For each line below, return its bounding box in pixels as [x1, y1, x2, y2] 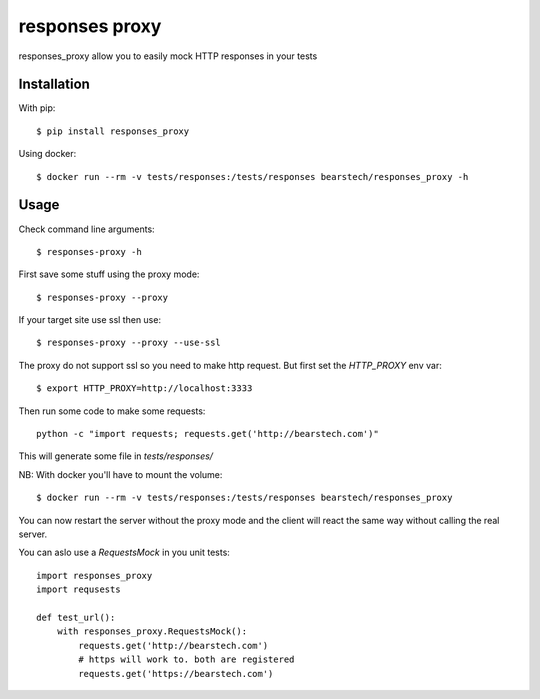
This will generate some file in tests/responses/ [18, 450, 214, 462]
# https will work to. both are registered [78, 654, 295, 665]
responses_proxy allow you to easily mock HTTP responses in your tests [18, 50, 318, 62]
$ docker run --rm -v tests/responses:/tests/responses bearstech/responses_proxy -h [36, 171, 469, 182]
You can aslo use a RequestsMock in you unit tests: [18, 546, 230, 559]
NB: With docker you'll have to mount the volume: [18, 468, 223, 480]
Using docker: [18, 148, 77, 160]
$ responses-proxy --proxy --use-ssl [36, 337, 222, 349]
